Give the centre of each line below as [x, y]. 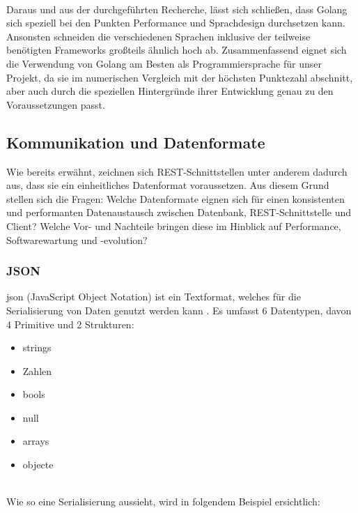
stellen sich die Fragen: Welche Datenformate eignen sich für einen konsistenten [176, 198]
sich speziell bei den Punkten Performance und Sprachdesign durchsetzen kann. [176, 23]
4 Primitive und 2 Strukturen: [70, 324]
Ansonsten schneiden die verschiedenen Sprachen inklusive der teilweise [158, 36]
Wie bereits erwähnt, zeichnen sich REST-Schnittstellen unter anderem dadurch [177, 171]
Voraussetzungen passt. [56, 104]
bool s [34, 394]
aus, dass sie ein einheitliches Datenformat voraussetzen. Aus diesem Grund [168, 185]
